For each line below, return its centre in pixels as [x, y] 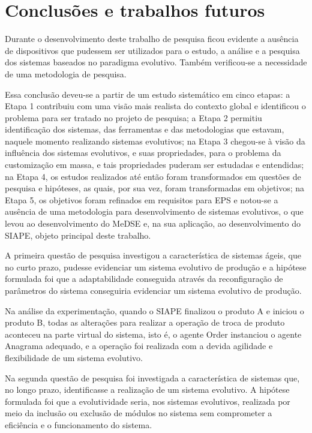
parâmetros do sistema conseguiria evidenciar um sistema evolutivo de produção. [153, 290]
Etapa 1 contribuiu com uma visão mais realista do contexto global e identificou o [155, 106]
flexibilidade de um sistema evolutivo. [74, 357]
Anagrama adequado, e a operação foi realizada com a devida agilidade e [139, 346]
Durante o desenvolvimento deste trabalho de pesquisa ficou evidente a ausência [152, 39]
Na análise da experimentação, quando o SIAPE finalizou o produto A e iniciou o [154, 310]
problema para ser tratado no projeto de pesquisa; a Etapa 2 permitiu [133, 117]
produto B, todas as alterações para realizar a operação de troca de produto [145, 322]
